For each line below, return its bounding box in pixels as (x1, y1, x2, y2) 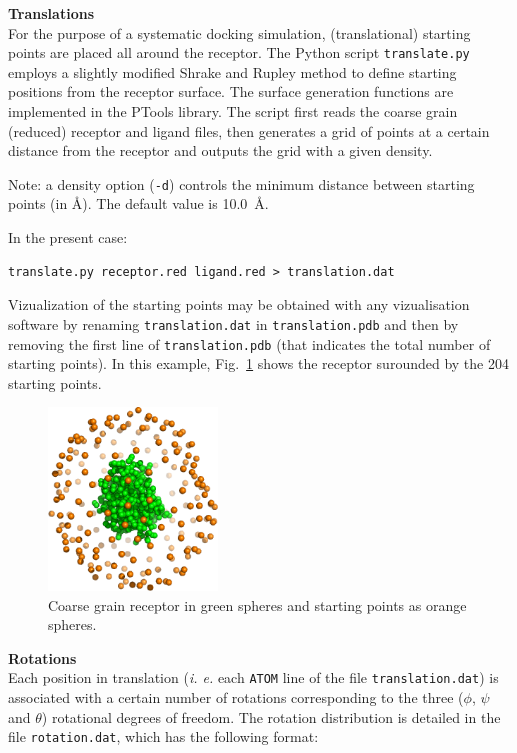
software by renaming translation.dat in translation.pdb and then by (8, 313, 459, 334)
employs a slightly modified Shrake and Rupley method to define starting (8, 61, 457, 82)
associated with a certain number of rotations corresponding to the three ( (8, 687, 464, 708)
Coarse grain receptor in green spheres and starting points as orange (48, 594, 467, 615)
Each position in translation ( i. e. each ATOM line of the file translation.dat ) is (8, 667, 499, 688)
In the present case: (8, 227, 128, 248)
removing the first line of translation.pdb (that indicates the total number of (8, 333, 491, 354)
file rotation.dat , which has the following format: (8, 726, 319, 747)
